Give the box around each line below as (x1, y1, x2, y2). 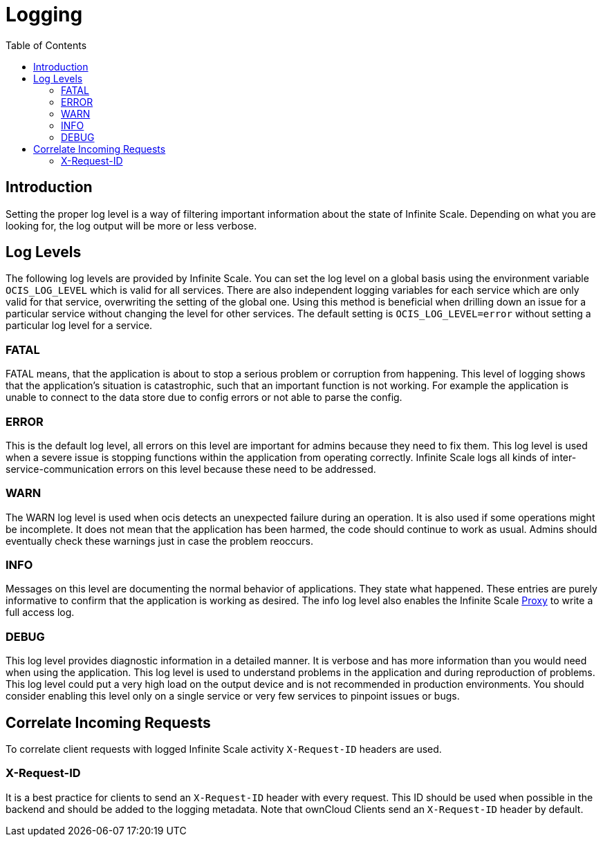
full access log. (6, 606, 75, 619)
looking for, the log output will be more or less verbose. (6, 219, 257, 232)
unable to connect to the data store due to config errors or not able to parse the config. (6, 391, 402, 404)
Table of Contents (6, 39, 87, 51)
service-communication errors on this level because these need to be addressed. (6, 462, 376, 475)
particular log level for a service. (6, 319, 153, 332)
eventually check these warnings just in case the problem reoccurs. (6, 534, 314, 547)
